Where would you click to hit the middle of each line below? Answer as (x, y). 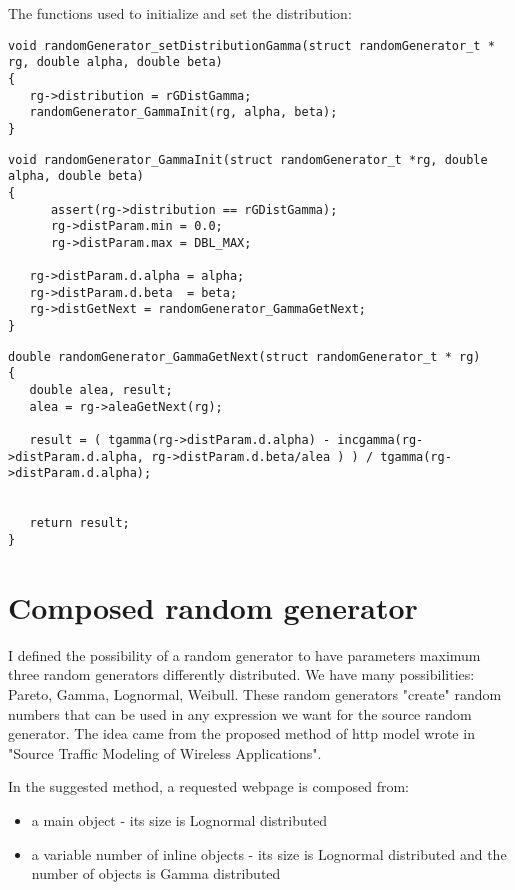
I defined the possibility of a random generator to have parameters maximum (244, 654)
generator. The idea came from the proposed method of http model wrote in (241, 733)
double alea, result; (101, 390)
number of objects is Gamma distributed (156, 873)
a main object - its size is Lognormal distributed (179, 819)
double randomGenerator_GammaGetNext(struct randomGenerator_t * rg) (244, 356)
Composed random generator (213, 606)
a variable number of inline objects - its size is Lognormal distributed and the (269, 853)
